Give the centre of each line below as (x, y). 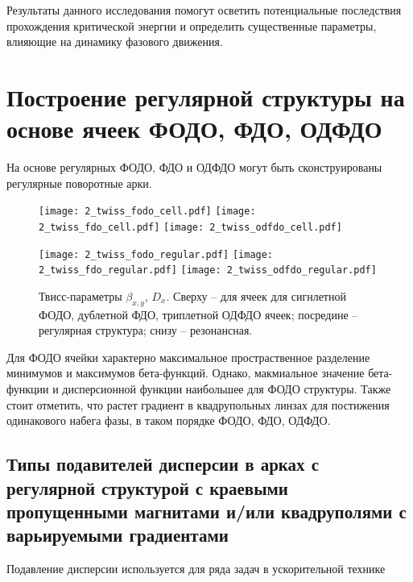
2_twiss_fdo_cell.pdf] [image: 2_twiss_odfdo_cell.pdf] (190, 227)
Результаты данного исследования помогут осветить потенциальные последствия (204, 10)
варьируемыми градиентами (118, 535)
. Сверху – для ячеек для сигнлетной (256, 295)
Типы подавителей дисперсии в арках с (163, 464)
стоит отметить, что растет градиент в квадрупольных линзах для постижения (198, 404)
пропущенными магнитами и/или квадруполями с (206, 511)
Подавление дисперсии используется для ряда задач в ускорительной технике (196, 569)
